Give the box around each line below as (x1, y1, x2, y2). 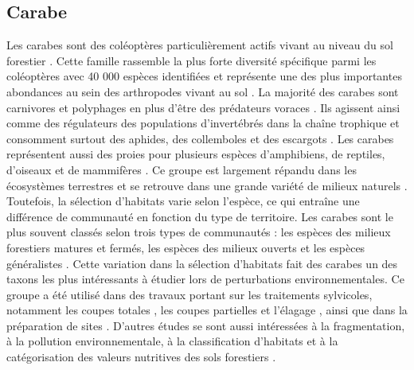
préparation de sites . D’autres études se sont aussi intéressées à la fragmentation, (6, 317, 405, 333)
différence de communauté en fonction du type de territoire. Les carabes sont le (6, 208, 393, 224)
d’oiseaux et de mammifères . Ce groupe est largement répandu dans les (6, 161, 357, 177)
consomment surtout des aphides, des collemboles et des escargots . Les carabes (6, 130, 394, 146)
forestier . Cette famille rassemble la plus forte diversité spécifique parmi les (6, 52, 377, 68)
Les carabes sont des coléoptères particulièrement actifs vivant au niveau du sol (6, 37, 393, 53)
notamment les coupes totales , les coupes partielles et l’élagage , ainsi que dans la (6, 302, 408, 318)
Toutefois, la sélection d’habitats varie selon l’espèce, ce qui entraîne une (6, 193, 360, 209)
